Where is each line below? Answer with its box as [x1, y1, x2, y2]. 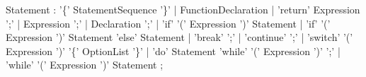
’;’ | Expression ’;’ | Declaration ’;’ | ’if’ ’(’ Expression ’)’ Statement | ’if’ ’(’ [6, 16, 331, 30]
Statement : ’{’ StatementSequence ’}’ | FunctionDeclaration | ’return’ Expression [6, 2, 360, 16]
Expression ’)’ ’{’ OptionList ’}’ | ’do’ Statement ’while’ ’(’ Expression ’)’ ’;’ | [6, 43, 341, 58]
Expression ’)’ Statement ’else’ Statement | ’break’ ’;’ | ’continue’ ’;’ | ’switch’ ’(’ [6, 30, 353, 45]
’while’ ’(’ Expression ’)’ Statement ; [6, 57, 164, 72]
